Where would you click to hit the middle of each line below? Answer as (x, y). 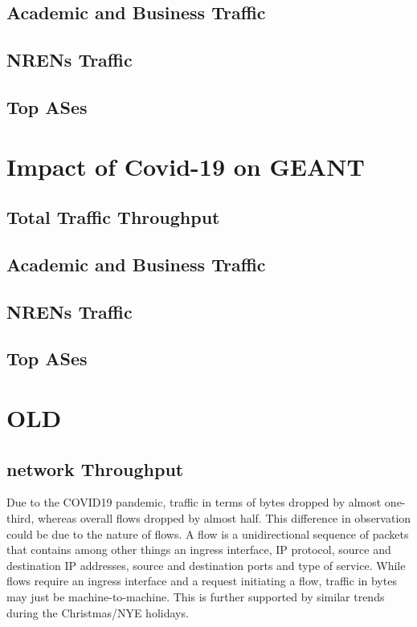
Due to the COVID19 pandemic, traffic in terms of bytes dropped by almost (194, 502)
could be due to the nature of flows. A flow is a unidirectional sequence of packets (208, 533)
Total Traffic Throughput (113, 217)
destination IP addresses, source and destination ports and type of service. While (206, 565)
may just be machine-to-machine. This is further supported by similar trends (196, 596)
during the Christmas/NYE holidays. (98, 612)
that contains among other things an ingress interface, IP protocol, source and (199, 550)
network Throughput (95, 468)
